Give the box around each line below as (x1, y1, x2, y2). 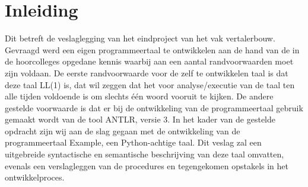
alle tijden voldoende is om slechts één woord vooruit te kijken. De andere (5, 90, 274, 102)
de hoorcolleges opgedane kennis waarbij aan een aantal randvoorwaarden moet (5, 55, 294, 67)
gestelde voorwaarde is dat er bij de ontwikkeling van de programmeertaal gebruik (5, 101, 303, 114)
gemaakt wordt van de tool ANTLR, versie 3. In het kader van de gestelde (5, 113, 275, 125)
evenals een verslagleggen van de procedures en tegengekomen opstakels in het (5, 159, 288, 172)
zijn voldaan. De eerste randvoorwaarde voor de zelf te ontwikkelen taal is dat (5, 66, 288, 79)
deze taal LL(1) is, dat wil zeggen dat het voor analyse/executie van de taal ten (5, 78, 295, 91)
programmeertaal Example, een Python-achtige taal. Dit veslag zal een (5, 136, 262, 149)
